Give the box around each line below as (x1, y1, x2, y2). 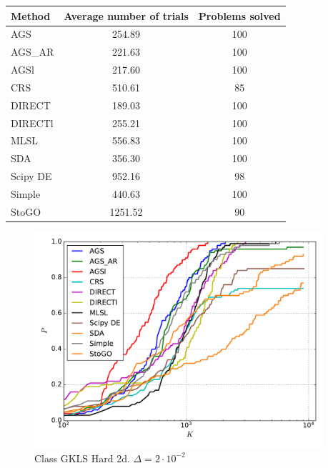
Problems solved (198, 8, 281, 23)
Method (11, 8, 51, 23)
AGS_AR (11, 44, 54, 59)
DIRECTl (11, 115, 54, 130)
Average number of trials (64, 8, 189, 23)
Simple (11, 186, 41, 201)
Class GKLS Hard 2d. (34, 450, 130, 465)
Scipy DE (11, 169, 52, 184)
